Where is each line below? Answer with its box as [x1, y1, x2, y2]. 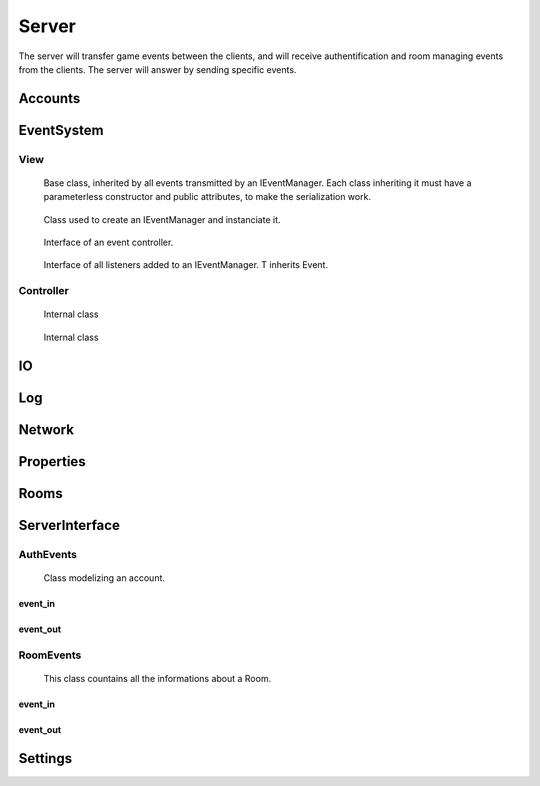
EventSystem [18, 121, 104, 139]
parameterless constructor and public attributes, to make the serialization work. [43, 191, 372, 203]
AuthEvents [18, 547, 78, 561]
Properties [18, 453, 86, 470]
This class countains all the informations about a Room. [43, 672, 272, 684]
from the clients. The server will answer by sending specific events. [18, 63, 297, 75]
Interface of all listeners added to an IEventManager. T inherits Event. [43, 259, 329, 271]
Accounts [18, 90, 81, 107]
